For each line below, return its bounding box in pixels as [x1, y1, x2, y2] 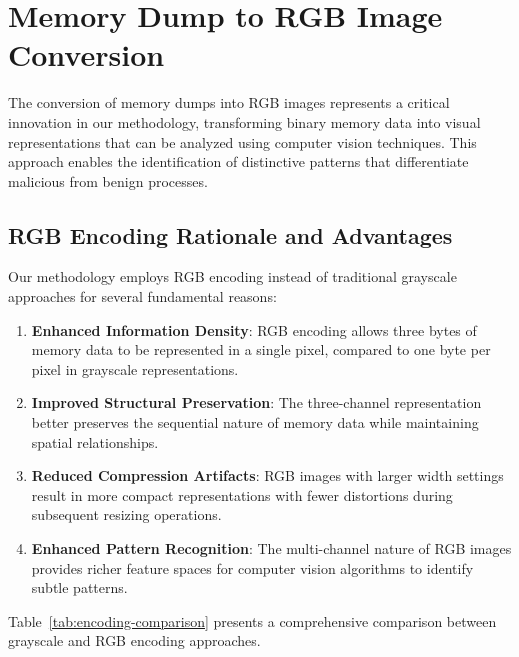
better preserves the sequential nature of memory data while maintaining [31, 412, 479, 433]
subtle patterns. [31, 577, 128, 598]
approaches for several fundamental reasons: [8, 286, 277, 307]
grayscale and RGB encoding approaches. [8, 630, 261, 651]
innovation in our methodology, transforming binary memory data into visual [8, 111, 481, 132]
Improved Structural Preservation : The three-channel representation [31, 392, 482, 413]
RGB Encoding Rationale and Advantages [8, 219, 453, 250]
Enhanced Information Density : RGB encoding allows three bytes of [31, 319, 477, 340]
